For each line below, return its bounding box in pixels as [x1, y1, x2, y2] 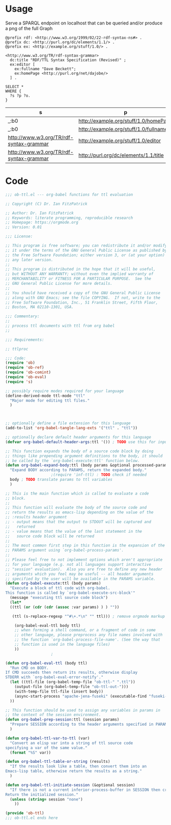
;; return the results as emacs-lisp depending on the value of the [5, 510, 154, 515]
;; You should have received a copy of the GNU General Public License [5, 290, 160, 295]
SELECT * [5, 84, 24, 89]
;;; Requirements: [5, 337, 44, 342]
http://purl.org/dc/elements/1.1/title [78, 151, 164, 158]
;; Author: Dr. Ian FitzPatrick [5, 210, 74, 215]
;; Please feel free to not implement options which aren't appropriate [5, 557, 163, 562]
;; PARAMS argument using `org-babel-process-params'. [5, 548, 124, 553]
